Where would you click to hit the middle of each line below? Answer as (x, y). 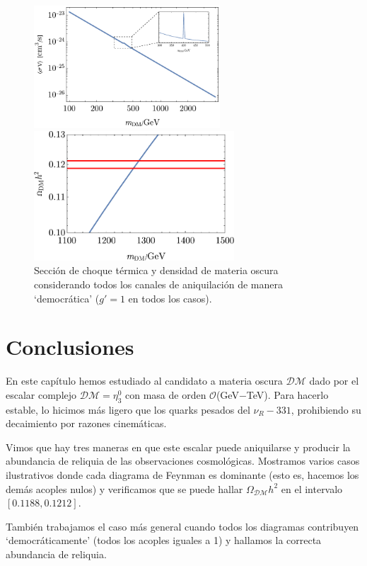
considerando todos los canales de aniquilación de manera (158, 284)
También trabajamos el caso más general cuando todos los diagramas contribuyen (182, 526)
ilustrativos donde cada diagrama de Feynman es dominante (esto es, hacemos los (182, 475)
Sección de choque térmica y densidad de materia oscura (156, 270)
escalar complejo (41, 394)
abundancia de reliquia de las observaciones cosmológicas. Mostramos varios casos (183, 461)
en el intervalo (312, 488)
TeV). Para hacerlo (287, 394)
